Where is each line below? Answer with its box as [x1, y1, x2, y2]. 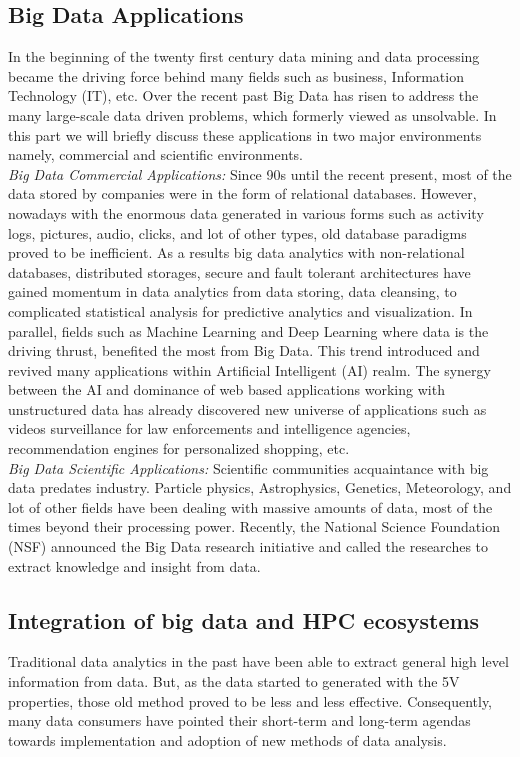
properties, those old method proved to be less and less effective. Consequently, [8, 690, 493, 711]
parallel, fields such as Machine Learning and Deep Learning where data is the [8, 320, 489, 341]
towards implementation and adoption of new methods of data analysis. [8, 729, 447, 750]
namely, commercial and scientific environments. [8, 144, 303, 165]
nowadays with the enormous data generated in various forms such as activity [8, 202, 484, 223]
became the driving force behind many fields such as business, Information [8, 65, 464, 86]
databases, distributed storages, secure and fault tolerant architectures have [8, 261, 471, 282]
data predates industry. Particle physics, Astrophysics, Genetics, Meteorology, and [8, 477, 512, 498]
